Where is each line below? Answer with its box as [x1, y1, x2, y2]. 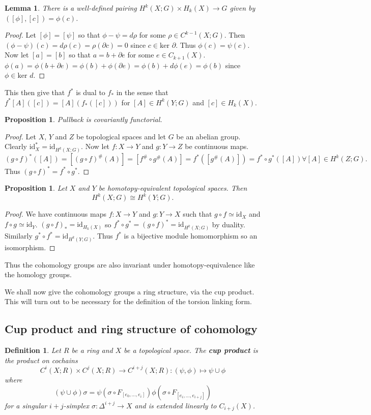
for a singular [5, 400, 47, 410]
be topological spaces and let [76, 131, 166, 141]
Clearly [5, 141, 27, 152]
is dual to [76, 87, 105, 98]
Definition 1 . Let [5, 345, 61, 355]
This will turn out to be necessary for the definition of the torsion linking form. [5, 296, 252, 307]
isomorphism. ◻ [5, 242, 55, 253]
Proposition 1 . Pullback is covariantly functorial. [5, 114, 162, 125]
